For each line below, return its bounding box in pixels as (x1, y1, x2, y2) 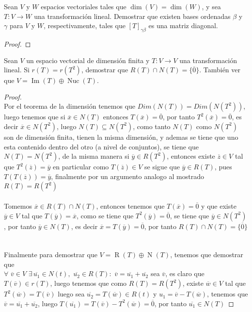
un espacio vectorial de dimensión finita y (26, 55, 150, 65)
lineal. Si (4, 65, 30, 75)
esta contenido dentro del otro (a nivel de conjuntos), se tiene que (4, 141, 199, 151)
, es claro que (165, 268, 205, 279)
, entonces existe (167, 151, 215, 161)
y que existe (201, 200, 236, 211)
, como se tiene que (77, 210, 134, 220)
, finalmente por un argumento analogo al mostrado (51, 171, 204, 181)
